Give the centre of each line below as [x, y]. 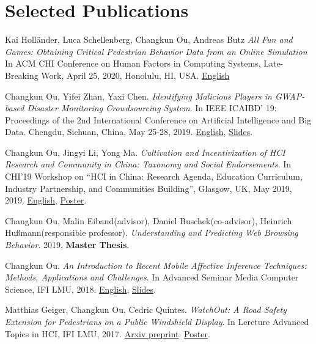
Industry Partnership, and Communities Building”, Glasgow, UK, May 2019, [149, 188]
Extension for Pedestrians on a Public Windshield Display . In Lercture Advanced [157, 321]
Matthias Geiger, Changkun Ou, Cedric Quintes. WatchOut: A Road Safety [146, 309]
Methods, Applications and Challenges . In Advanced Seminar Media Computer [152, 277]
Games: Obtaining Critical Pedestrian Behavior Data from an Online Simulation [156, 51]
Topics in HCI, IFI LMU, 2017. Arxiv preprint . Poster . [108, 333]
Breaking [22, 75]
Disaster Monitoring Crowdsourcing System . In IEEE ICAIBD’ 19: [152, 108]
